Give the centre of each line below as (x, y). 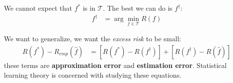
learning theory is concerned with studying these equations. (93, 75)
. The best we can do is (138, 8)
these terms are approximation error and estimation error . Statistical (115, 65)
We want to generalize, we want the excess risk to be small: (93, 39)
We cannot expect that (38, 8)
